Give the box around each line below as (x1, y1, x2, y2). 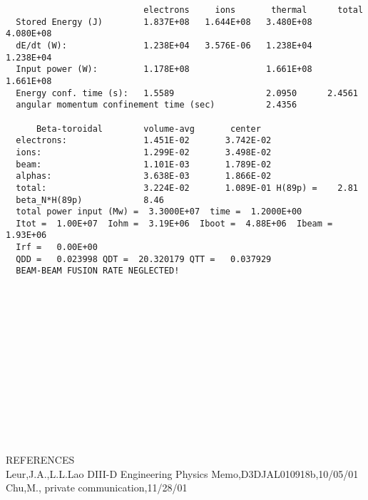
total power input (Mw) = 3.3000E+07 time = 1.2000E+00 (16, 207, 302, 217)
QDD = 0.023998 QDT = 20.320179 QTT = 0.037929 (16, 254, 272, 264)
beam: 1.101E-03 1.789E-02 (16, 159, 272, 170)
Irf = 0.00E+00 (16, 242, 98, 253)
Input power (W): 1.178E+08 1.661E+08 (16, 64, 312, 75)
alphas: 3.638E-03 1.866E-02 (16, 171, 272, 182)
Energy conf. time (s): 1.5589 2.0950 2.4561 (16, 88, 358, 98)
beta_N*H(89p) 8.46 (16, 194, 164, 205)
